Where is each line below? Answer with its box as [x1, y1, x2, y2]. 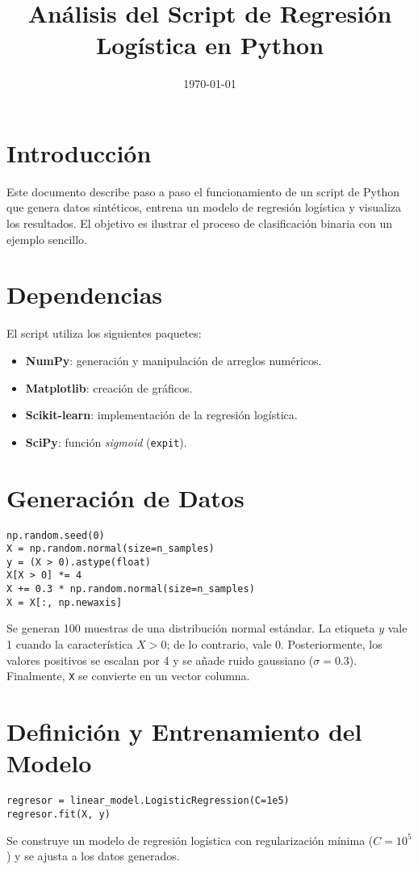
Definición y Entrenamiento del [6, 715, 362, 748]
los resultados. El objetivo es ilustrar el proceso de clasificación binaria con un [6, 215, 393, 232]
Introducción [6, 136, 152, 169]
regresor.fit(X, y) [6, 808, 111, 820]
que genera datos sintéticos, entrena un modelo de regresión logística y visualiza [6, 199, 402, 216]
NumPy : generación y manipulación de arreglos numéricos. [25, 351, 322, 368]
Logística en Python [95, 28, 324, 61]
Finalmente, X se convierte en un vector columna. [6, 667, 250, 684]
